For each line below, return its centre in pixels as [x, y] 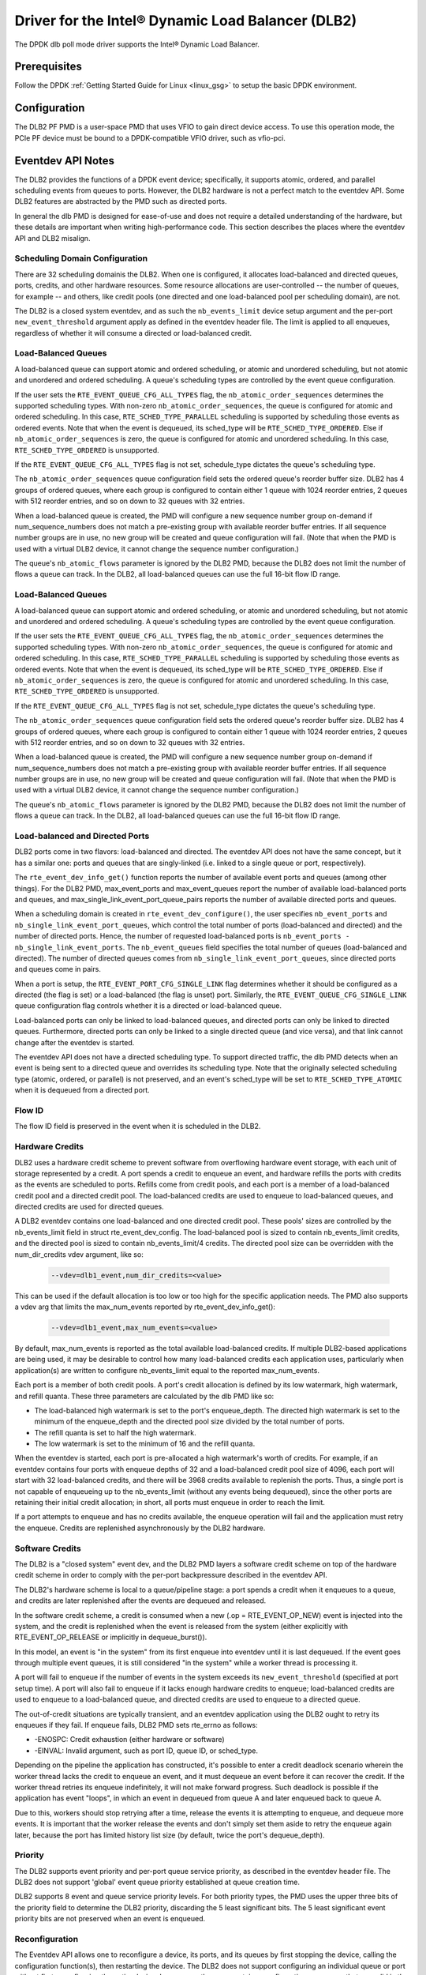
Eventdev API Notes [64, 161]
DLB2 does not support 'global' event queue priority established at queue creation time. [157, 1882]
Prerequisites [48, 67]
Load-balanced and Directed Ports [82, 836]
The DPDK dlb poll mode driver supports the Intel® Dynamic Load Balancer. [137, 44]
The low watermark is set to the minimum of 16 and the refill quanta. [145, 1444]
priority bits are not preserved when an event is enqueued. [110, 1919]
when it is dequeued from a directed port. [82, 1090]
